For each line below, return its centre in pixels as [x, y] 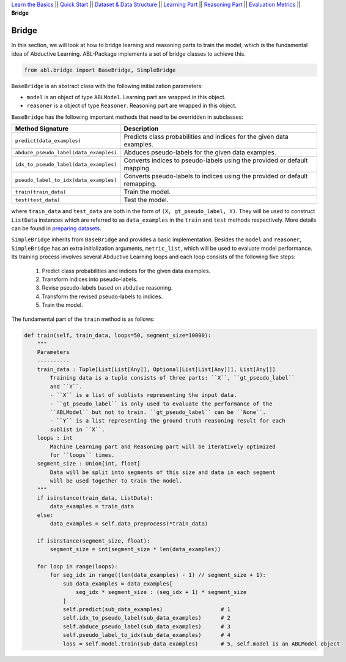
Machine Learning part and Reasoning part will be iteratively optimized [163, 446]
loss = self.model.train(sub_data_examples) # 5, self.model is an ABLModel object [201, 644]
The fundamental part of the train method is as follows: [83, 319]
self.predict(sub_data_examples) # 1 [147, 609]
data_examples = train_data [92, 506]
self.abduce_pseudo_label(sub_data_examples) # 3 [147, 626]
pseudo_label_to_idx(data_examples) [66, 180]
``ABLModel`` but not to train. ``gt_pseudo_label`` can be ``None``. [158, 412]
